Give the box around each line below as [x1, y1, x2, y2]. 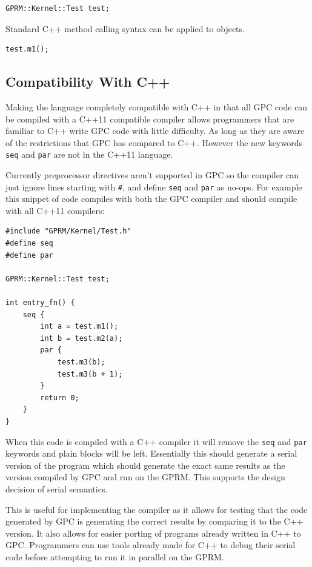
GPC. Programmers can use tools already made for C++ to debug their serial [5, 538, 296, 551]
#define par [5, 250, 53, 260]
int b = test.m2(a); [40, 334, 123, 343]
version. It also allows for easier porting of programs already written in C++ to [5, 526, 301, 539]
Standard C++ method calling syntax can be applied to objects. [5, 22, 245, 35]
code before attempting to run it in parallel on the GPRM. [5, 550, 224, 563]
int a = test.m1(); [40, 322, 119, 331]
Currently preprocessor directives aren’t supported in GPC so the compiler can [5, 169, 299, 181]
